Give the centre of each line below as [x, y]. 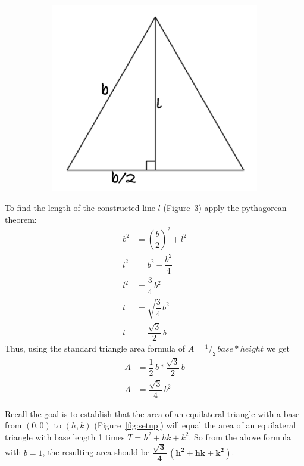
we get [278, 348]
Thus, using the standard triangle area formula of [95, 348]
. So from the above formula [240, 437]
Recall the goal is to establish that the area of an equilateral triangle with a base [152, 413]
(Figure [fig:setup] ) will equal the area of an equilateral [195, 425]
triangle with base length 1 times [65, 437]
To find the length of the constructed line [80, 208]
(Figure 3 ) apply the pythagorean [225, 208]
